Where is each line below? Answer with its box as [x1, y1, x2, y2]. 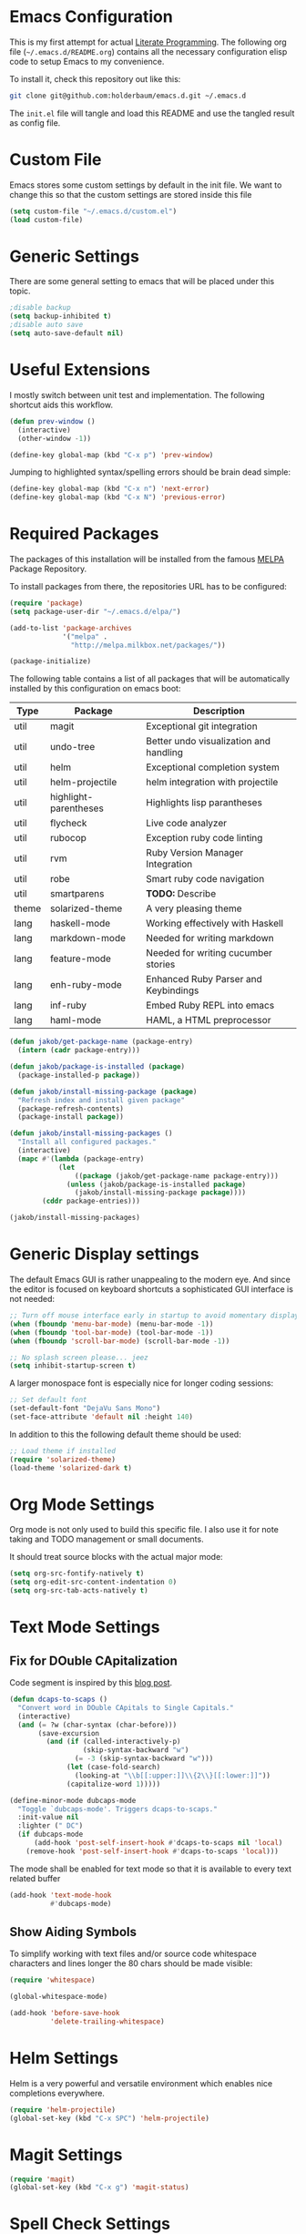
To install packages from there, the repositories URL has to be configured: [9, 581, 287, 592]
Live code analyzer [145, 817, 228, 830]
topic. [9, 285, 31, 297]
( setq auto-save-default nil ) [9, 329, 125, 338]
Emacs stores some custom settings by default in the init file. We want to [9, 179, 282, 190]
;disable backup [9, 303, 71, 313]
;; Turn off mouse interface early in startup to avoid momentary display [9, 1311, 300, 1320]
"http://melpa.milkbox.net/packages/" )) [70, 640, 226, 650]
